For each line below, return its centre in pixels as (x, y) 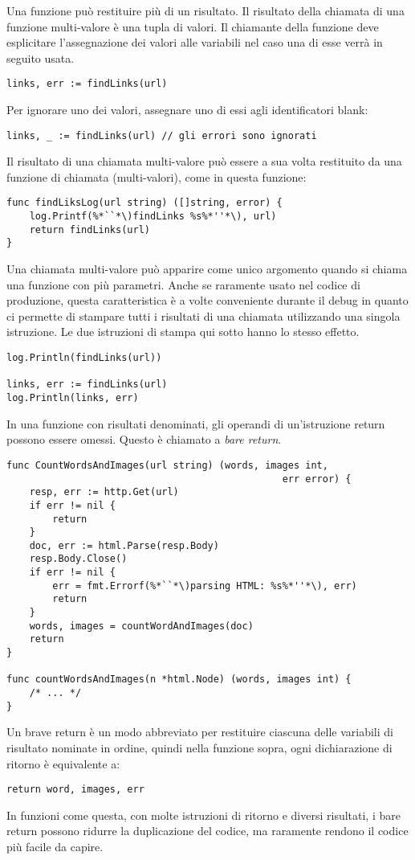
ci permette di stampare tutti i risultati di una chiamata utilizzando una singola (203, 315)
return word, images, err (75, 790)
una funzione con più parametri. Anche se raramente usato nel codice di (183, 284)
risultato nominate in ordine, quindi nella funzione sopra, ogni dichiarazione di (199, 747)
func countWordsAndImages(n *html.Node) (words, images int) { (179, 680)
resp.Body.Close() (78, 559)
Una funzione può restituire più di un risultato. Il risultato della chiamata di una (205, 10)
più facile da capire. (55, 846)
